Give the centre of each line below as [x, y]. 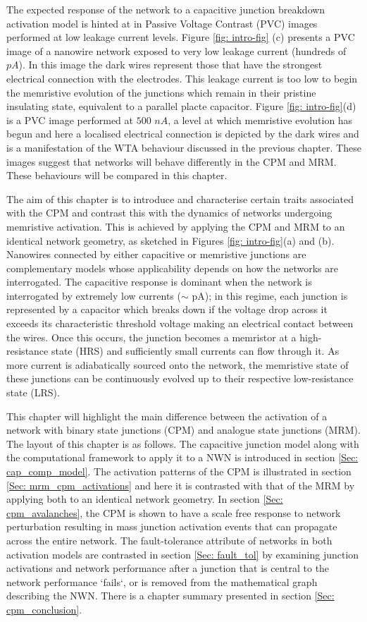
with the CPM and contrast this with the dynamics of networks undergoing [169, 213]
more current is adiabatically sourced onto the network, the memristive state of [178, 364]
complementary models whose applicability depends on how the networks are [172, 268]
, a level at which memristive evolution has [260, 120]
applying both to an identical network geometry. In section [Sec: [145, 499]
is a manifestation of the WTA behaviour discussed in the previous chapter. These [184, 147]
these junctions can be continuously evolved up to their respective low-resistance [180, 378]
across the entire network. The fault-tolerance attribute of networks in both [169, 540]
